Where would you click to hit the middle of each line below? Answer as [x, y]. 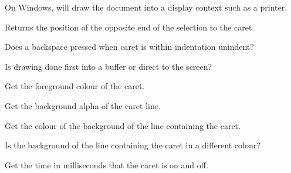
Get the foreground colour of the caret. [75, 86]
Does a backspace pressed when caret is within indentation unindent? [129, 47]
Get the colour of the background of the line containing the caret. [123, 125]
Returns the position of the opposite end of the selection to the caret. [130, 27]
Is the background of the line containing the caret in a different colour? [133, 145]
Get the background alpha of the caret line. [83, 105]
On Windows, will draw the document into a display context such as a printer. [146, 7]
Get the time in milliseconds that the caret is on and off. [106, 164]
